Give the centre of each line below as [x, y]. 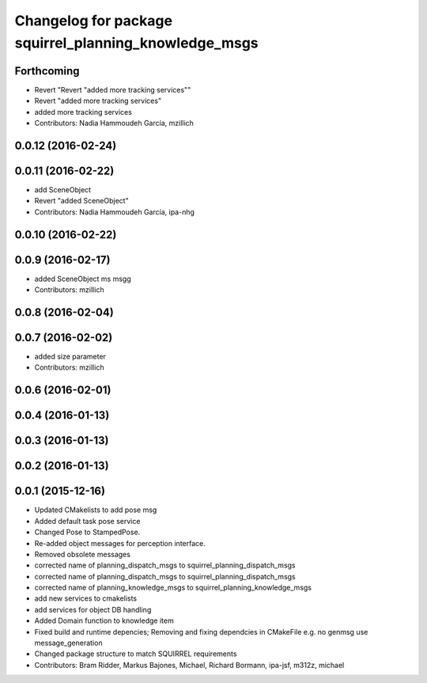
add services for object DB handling [93, 609]
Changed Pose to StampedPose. [87, 532]
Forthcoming [47, 71]
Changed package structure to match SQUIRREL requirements [136, 654]
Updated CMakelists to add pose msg [96, 510]
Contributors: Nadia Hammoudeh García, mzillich [114, 123]
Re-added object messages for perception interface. [120, 543]
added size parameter [70, 356]
